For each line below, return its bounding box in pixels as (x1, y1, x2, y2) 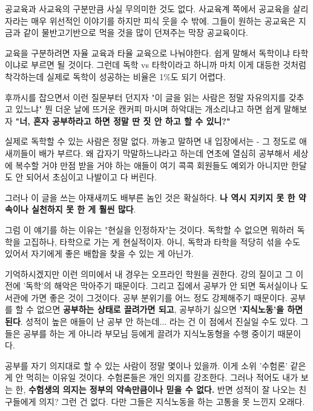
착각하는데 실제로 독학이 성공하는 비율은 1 (5, 70, 164, 83)
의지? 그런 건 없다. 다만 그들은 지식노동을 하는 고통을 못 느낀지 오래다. (39, 395, 305, 407)
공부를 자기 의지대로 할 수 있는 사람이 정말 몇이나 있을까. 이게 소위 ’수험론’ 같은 (5, 359, 306, 372)
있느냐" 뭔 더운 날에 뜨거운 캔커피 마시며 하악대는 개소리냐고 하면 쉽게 (15, 103, 281, 115)
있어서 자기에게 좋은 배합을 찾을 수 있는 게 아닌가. (5, 247, 194, 260)
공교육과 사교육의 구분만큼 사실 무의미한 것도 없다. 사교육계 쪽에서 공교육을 (5, 2, 290, 15)
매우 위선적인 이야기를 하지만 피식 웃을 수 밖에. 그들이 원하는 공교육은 (31, 14, 296, 27)
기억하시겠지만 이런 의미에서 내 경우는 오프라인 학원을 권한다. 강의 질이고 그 (5, 267, 293, 280)
